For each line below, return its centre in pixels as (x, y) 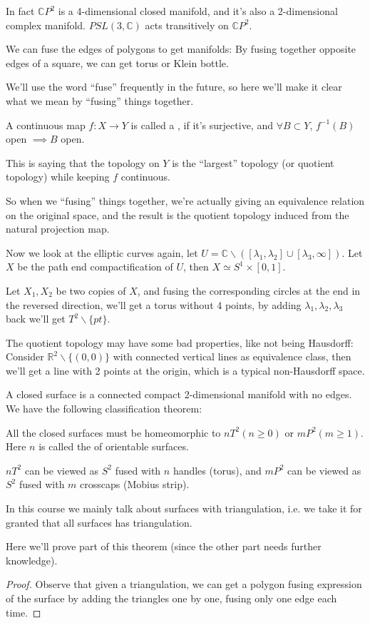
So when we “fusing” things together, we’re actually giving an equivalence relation (185, 200)
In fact (20, 11)
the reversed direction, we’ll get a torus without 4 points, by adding (154, 304)
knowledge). (32, 560)
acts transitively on (187, 25)
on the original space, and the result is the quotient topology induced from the (178, 214)
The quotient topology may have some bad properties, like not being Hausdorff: (180, 342)
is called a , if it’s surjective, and (202, 125)
